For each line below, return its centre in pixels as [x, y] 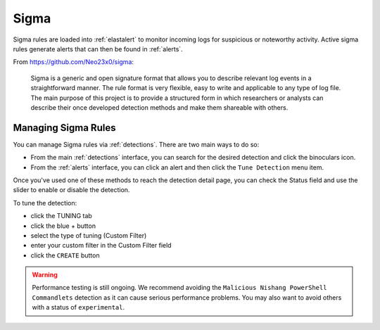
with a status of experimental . [78, 307]
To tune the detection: [45, 203]
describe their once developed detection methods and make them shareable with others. [159, 107]
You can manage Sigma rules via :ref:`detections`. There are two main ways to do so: [136, 144]
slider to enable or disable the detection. [71, 190]
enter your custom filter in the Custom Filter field [101, 246]
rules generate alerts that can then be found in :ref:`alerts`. [98, 49]
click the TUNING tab [62, 216]
